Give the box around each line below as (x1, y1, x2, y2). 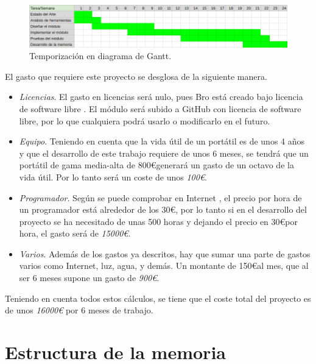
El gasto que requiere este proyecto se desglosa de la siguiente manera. (5, 70, 267, 82)
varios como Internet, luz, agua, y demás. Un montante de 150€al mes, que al (19, 259, 309, 272)
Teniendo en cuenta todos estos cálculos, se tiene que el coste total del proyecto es (5, 291, 311, 304)
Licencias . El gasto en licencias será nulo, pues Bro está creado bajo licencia (19, 90, 303, 103)
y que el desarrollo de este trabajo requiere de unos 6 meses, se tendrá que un (19, 146, 309, 159)
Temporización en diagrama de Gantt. (29, 49, 172, 62)
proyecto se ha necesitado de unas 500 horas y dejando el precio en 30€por (19, 215, 298, 227)
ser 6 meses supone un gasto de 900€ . (19, 271, 160, 284)
